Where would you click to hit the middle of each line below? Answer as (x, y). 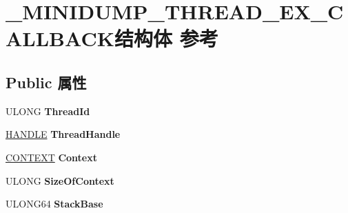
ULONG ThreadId (48, 111)
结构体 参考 (166, 38)
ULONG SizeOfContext (60, 180)
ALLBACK (60, 38)
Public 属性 (46, 82)
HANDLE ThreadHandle (63, 134)
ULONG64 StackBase (54, 204)
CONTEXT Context (51, 157)
